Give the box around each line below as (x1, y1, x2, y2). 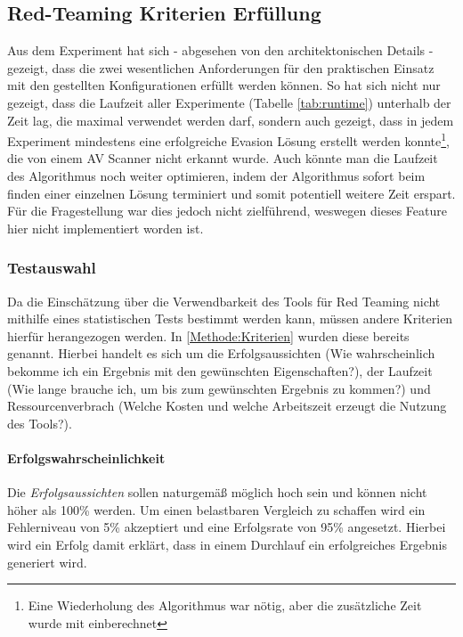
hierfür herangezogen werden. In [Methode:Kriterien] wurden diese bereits (7, 326, 410, 345)
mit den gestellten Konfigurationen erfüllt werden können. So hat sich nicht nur (7, 76, 441, 94)
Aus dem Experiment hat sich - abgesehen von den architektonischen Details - (7, 41, 434, 60)
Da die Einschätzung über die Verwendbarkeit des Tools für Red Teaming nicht (7, 291, 441, 310)
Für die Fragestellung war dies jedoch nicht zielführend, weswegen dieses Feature (7, 201, 447, 220)
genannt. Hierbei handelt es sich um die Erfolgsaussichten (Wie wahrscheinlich (7, 344, 435, 363)
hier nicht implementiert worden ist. (7, 218, 204, 237)
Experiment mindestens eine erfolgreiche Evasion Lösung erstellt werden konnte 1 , (7, 129, 451, 150)
